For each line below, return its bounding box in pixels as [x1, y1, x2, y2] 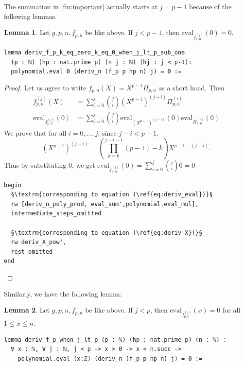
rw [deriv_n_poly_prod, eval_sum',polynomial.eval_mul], [11, 200, 199, 208]
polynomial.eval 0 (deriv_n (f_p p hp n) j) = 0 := [11, 68, 182, 75]
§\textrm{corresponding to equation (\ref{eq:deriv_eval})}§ [11, 191, 213, 198]
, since [98, 127, 117, 138]
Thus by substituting [4, 159, 67, 170]
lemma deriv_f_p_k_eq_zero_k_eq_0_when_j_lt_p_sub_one [4, 49, 185, 56]
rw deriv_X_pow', [11, 239, 67, 246]
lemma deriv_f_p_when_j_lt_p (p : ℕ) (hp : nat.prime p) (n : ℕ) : [4, 336, 227, 343]
